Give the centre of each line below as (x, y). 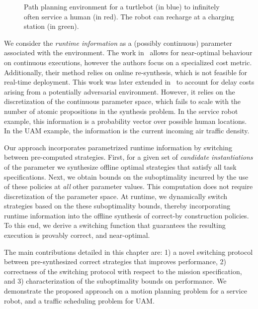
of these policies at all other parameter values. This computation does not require (129, 186)
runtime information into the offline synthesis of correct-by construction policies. (127, 215)
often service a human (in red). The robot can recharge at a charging (129, 16)
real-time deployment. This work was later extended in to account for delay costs (129, 82)
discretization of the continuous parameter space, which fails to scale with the (123, 101)
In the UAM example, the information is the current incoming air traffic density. (127, 131)
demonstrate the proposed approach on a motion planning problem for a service (126, 291)
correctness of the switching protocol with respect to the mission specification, (123, 271)
